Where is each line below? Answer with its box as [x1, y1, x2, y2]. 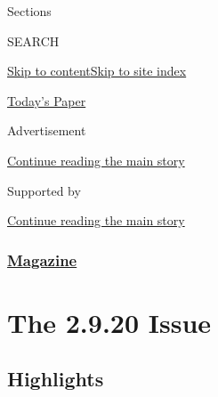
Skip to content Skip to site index [7, 61, 187, 80]
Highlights [7, 365, 104, 393]
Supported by [7, 181, 81, 199]
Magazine [7, 248, 77, 271]
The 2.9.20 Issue [7, 304, 212, 340]
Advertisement [7, 121, 86, 140]
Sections [7, 2, 52, 20]
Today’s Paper [7, 91, 86, 109]
